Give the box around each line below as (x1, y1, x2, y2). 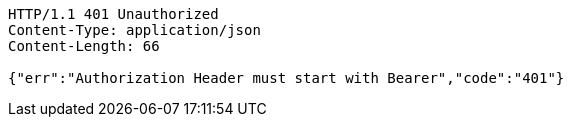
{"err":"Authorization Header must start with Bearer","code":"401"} (8, 70, 565, 86)
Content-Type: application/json (8, 22, 261, 38)
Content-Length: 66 (8, 38, 160, 54)
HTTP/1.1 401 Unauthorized (8, 6, 219, 22)
